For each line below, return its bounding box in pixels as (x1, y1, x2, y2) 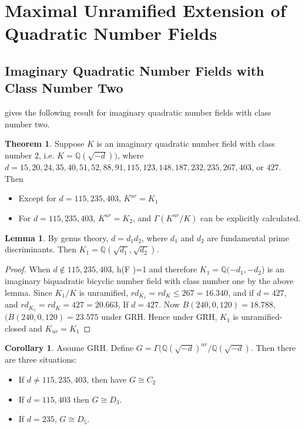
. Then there (250, 342, 296, 354)
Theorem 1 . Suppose (5, 137, 85, 150)
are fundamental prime (207, 231, 289, 244)
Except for (18, 192, 56, 204)
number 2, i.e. (5, 148, 55, 161)
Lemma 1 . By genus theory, (5, 231, 109, 244)
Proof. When (5, 263, 51, 275)
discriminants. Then (5, 243, 76, 255)
